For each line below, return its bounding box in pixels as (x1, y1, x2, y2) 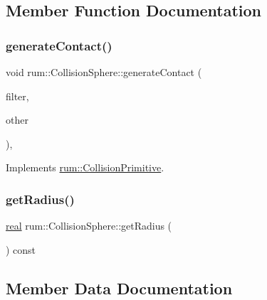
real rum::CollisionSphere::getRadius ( (6, 218, 172, 233)
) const (6, 242, 36, 257)
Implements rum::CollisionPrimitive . (6, 160, 164, 175)
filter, (6, 88, 29, 103)
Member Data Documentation (6, 277, 233, 299)
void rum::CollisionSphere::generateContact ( (6, 65, 202, 79)
